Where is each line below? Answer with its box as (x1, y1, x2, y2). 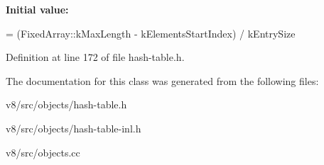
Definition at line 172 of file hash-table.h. (6, 50, 185, 64)
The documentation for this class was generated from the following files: (6, 73, 319, 88)
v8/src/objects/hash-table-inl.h (6, 120, 141, 135)
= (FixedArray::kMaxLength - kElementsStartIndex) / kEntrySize (6, 25, 296, 40)
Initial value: (6, 2, 69, 16)
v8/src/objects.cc (6, 144, 80, 159)
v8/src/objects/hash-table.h (6, 97, 127, 112)
